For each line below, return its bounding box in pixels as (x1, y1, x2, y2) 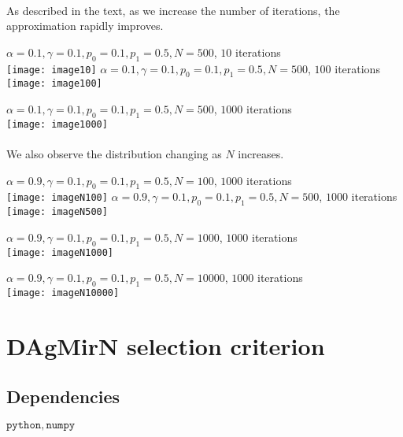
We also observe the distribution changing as (6, 146, 222, 162)
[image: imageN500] (6, 206, 108, 218)
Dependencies (6, 383, 120, 408)
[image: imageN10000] (6, 287, 120, 299)
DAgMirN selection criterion (6, 330, 325, 362)
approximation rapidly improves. (6, 17, 164, 34)
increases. (238, 146, 284, 162)
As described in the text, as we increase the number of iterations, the (6, 2, 340, 18)
